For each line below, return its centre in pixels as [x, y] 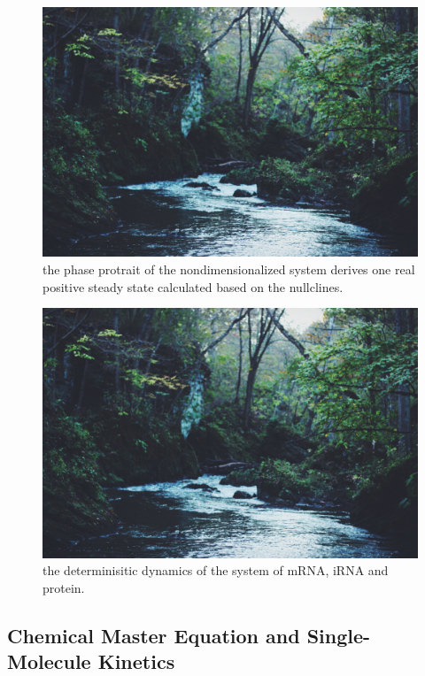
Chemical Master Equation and [154, 635]
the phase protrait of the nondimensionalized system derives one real [229, 269]
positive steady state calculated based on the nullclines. [193, 286]
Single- [339, 635]
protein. [64, 587]
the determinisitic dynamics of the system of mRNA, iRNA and [216, 570]
